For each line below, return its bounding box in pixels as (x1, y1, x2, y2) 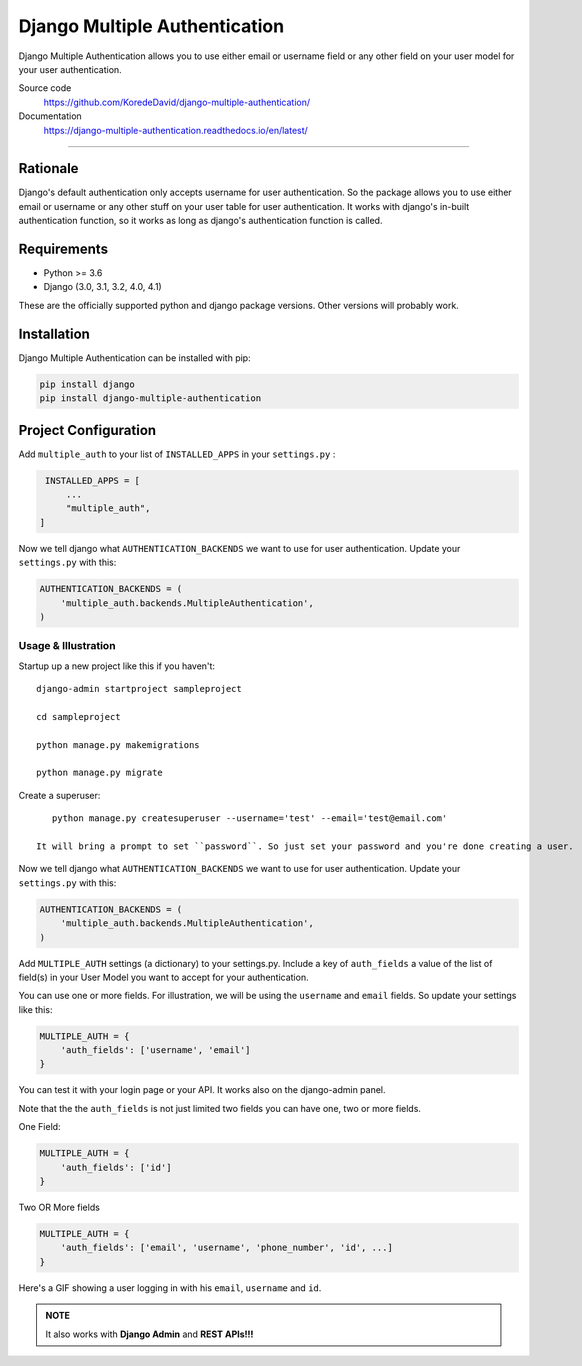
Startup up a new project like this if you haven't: (18, 660, 215, 672)
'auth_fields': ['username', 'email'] (60, 1045, 251, 1056)
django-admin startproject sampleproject (36, 683, 242, 695)
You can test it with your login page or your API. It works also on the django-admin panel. (18, 1084, 386, 1096)
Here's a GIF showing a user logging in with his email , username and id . (18, 1281, 322, 1294)
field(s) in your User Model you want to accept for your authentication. (18, 971, 309, 983)
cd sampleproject (36, 711, 121, 722)
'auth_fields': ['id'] (60, 1161, 172, 1173)
